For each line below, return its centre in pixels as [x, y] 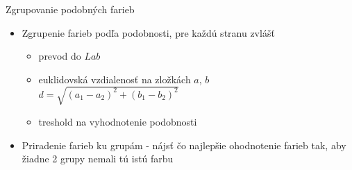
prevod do [60, 56]
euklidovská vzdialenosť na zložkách [115, 79]
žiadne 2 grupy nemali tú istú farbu [98, 159]
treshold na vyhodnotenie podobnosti [118, 121]
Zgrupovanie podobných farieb [70, 9]
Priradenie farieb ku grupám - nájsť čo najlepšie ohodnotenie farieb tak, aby [184, 145]
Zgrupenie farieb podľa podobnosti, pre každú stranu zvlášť [148, 32]
